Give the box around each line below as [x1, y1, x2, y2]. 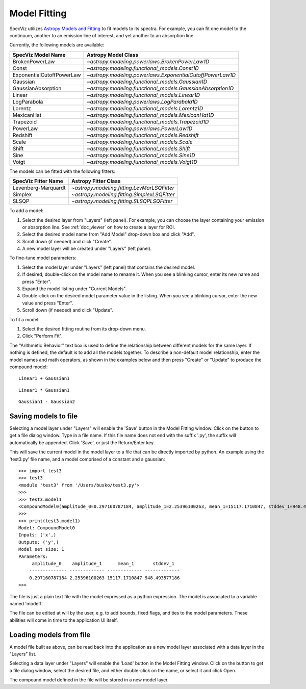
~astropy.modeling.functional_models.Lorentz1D [87, 105, 203, 112]
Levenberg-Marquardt [12, 184, 66, 191]
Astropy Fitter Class [71, 177, 121, 185]
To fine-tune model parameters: [9, 255, 76, 261]
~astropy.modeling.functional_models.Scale [87, 138, 193, 145]
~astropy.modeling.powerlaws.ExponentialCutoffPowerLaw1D [87, 71, 236, 79]
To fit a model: [9, 316, 40, 322]
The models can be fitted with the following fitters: [9, 168, 116, 174]
